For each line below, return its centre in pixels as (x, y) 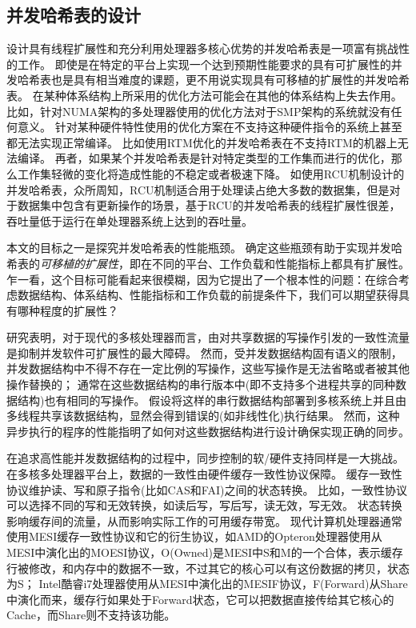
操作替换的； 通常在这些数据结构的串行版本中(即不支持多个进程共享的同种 (201, 384)
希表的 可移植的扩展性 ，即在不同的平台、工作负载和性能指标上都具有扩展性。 (208, 263)
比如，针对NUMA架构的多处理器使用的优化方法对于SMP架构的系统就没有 (199, 111)
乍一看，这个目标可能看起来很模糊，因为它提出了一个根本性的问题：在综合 (202, 279)
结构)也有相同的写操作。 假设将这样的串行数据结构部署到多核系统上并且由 (212, 400)
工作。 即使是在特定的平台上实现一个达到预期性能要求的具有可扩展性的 (204, 64)
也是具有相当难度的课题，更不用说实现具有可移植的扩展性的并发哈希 (230, 80)
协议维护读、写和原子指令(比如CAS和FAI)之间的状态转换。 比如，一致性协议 (207, 489)
